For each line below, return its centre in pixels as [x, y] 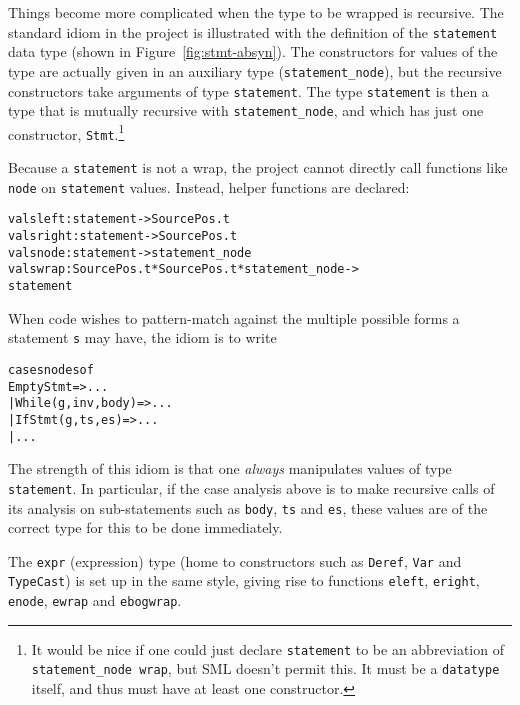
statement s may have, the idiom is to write [142, 337]
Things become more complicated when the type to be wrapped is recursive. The [256, 12]
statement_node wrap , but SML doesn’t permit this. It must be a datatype [265, 668]
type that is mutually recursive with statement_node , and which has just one [246, 110]
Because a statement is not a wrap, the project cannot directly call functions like [258, 167]
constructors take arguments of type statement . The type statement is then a [248, 90]
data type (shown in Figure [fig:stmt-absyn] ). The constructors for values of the [253, 51]
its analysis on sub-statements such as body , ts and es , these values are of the [248, 507]
